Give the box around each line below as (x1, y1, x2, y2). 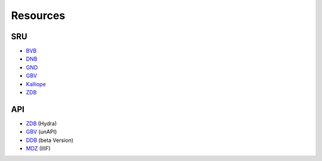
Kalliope (26, 80, 46, 87)
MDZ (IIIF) (26, 145, 51, 152)
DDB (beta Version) (26, 137, 74, 144)
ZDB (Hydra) (26, 119, 57, 127)
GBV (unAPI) (26, 128, 57, 135)
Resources (11, 9, 66, 22)
